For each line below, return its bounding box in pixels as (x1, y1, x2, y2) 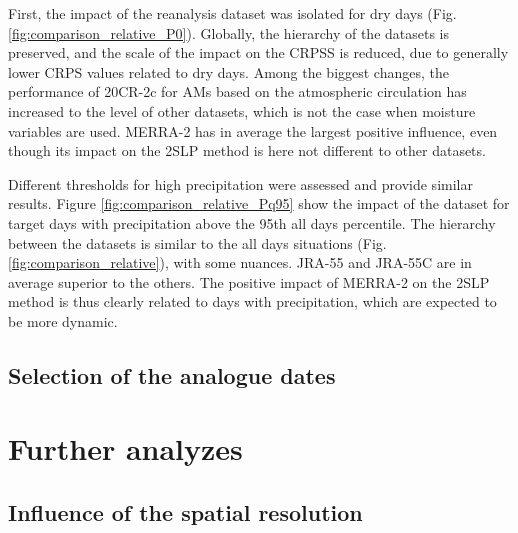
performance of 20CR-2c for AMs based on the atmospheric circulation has (8, 81, 467, 102)
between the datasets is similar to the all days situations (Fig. (8, 232, 387, 253)
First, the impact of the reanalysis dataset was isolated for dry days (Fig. (8, 3, 457, 23)
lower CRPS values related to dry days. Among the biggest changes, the (8, 61, 449, 82)
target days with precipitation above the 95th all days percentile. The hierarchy (8, 212, 496, 233)
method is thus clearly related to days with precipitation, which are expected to (8, 291, 497, 312)
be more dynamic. (8, 310, 118, 331)
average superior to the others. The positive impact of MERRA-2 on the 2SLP (8, 271, 490, 292)
